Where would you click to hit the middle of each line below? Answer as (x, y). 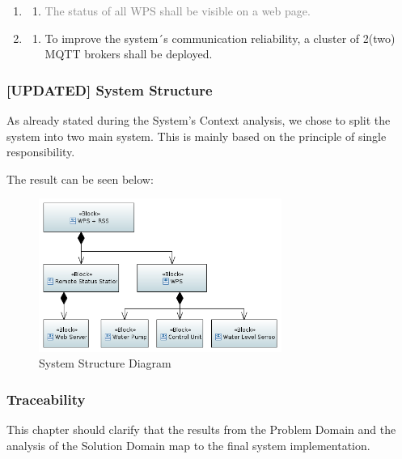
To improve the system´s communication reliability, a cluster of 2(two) (220, 38)
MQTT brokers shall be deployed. (129, 54)
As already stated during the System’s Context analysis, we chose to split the (199, 120)
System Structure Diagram (105, 363)
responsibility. (41, 152)
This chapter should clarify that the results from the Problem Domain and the (201, 429)
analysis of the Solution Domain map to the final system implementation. (188, 445)
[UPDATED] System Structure (110, 89)
